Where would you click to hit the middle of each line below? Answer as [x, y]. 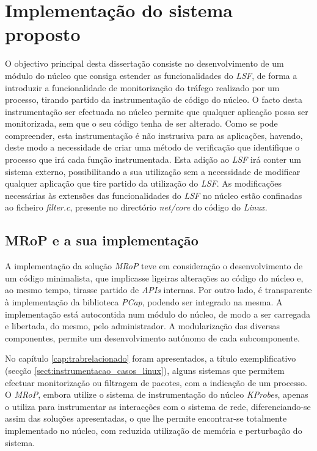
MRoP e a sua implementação [102, 240]
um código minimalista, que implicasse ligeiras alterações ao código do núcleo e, [154, 278]
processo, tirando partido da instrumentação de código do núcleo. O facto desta [154, 99]
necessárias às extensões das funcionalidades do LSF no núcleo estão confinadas [154, 195]
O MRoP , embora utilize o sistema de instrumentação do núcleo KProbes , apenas [157, 394]
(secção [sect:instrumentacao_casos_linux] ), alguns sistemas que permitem [145, 370]
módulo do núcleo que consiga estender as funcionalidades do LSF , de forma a [151, 75]
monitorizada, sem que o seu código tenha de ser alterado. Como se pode [141, 123]
